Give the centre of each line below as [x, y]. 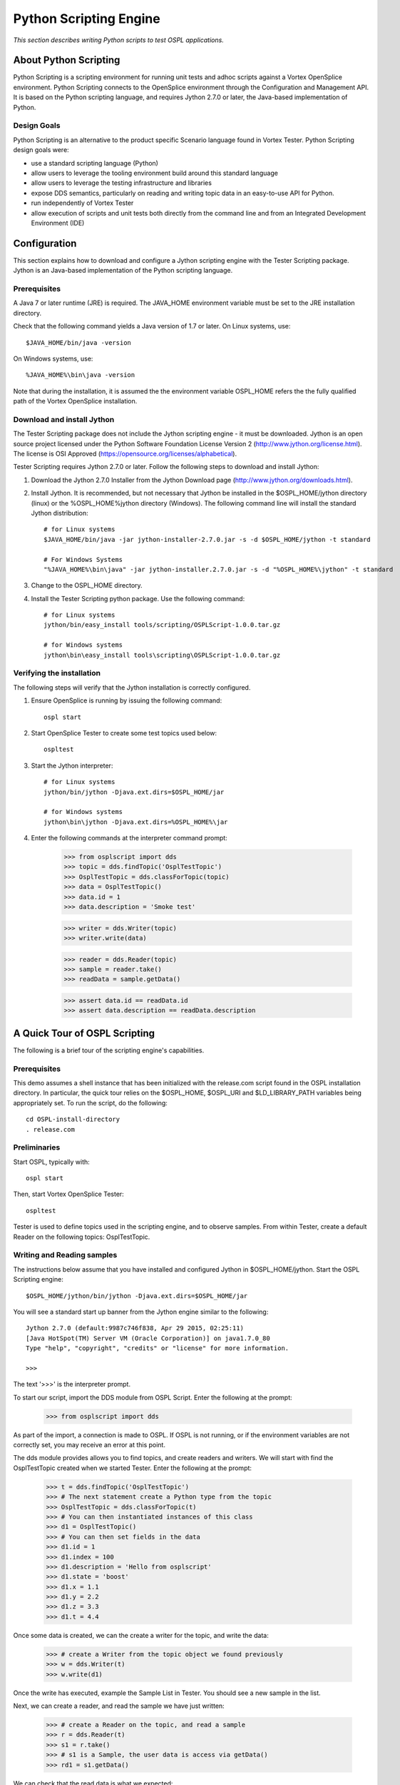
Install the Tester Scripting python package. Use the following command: [138, 598]
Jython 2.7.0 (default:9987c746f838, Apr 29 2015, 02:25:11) [135, 1328]
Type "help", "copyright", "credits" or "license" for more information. [158, 1348]
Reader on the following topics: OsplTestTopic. [82, 1237]
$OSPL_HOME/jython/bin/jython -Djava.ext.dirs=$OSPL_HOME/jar [137, 1296]
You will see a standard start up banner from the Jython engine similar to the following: [141, 1312]
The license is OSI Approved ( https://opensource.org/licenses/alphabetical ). [125, 453]
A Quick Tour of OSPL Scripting [84, 1033]
